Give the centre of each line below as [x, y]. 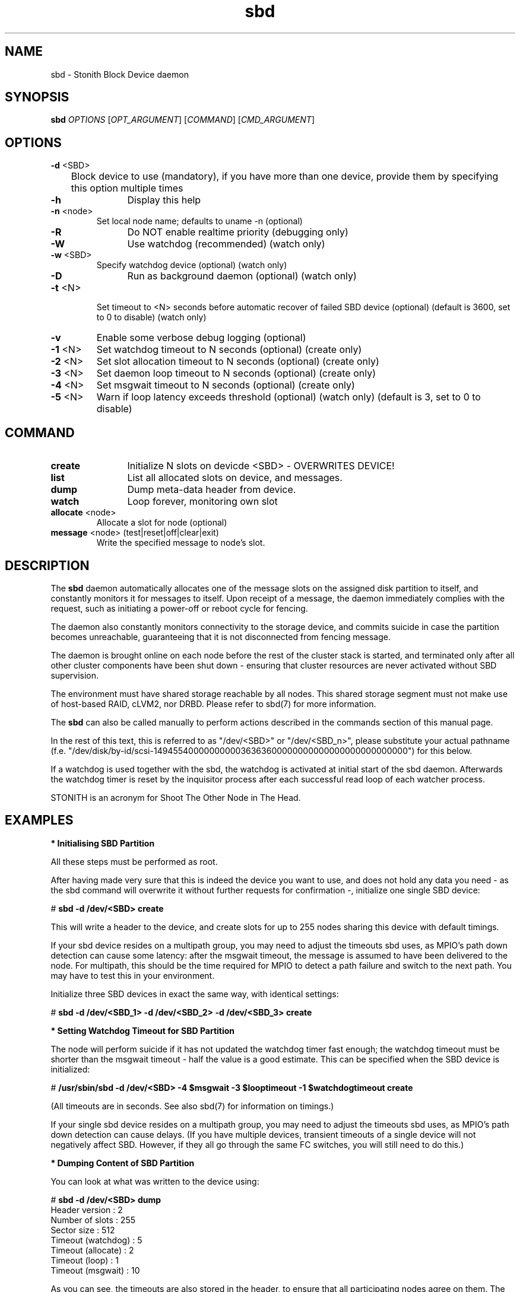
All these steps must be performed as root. [134, 861]
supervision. [75, 675]
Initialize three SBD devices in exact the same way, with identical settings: [195, 994]
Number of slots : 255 [93, 1220]
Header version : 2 [87, 1210]
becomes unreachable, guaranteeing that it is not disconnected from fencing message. [221, 637]
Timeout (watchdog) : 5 [96, 1240]
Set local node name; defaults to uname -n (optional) [199, 221]
